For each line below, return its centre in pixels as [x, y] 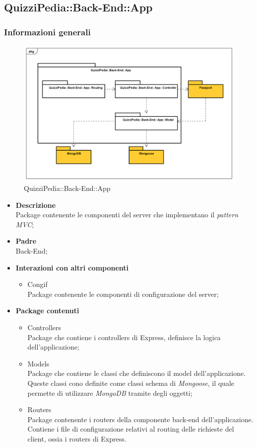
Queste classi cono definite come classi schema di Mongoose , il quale [131, 383]
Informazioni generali [47, 32]
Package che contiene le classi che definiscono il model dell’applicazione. [137, 373]
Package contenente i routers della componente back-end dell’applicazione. [140, 419]
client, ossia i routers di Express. [77, 438]
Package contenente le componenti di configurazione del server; [123, 294]
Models [38, 363]
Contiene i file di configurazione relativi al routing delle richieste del [131, 429]
